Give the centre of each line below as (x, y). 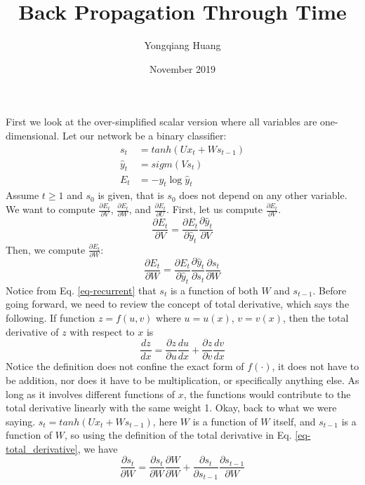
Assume (22, 195)
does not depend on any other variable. (263, 195)
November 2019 (182, 68)
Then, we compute (46, 249)
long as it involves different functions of (90, 394)
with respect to (102, 331)
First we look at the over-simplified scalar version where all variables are (161, 122)
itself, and (294, 421)
